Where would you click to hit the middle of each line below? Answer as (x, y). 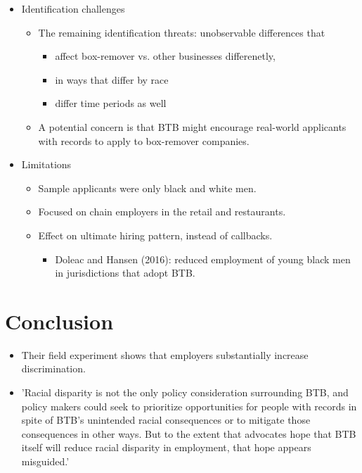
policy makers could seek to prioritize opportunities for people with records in (189, 406)
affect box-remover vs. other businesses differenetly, (165, 56)
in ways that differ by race (112, 79)
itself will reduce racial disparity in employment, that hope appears (166, 447)
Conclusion (59, 321)
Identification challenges (73, 8)
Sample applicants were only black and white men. (147, 188)
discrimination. (53, 368)
